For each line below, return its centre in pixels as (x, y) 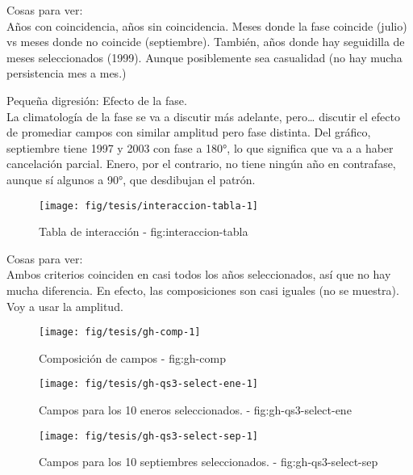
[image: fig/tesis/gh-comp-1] (120, 332)
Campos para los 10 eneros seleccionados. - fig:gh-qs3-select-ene (195, 410)
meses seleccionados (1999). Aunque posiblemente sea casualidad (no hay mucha (204, 57)
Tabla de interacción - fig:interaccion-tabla (144, 231)
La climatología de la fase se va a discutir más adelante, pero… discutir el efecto (203, 116)
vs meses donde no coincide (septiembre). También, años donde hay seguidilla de (206, 42)
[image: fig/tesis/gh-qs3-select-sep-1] (149, 436)
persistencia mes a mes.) (67, 73)
